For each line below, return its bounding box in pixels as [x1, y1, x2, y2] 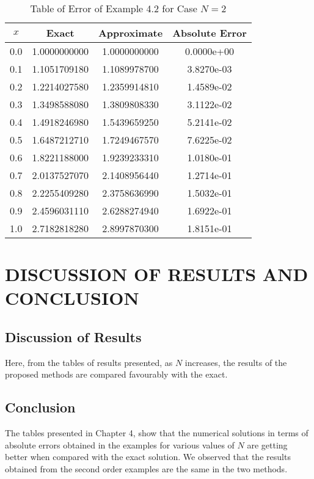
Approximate [98, 26, 163, 40]
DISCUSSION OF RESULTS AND [5, 261, 309, 287]
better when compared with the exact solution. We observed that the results [5, 450, 291, 463]
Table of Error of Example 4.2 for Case [30, 1, 197, 15]
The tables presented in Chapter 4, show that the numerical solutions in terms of [5, 426, 309, 439]
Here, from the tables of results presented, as [5, 356, 173, 368]
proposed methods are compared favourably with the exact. [5, 368, 228, 381]
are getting [247, 438, 288, 451]
